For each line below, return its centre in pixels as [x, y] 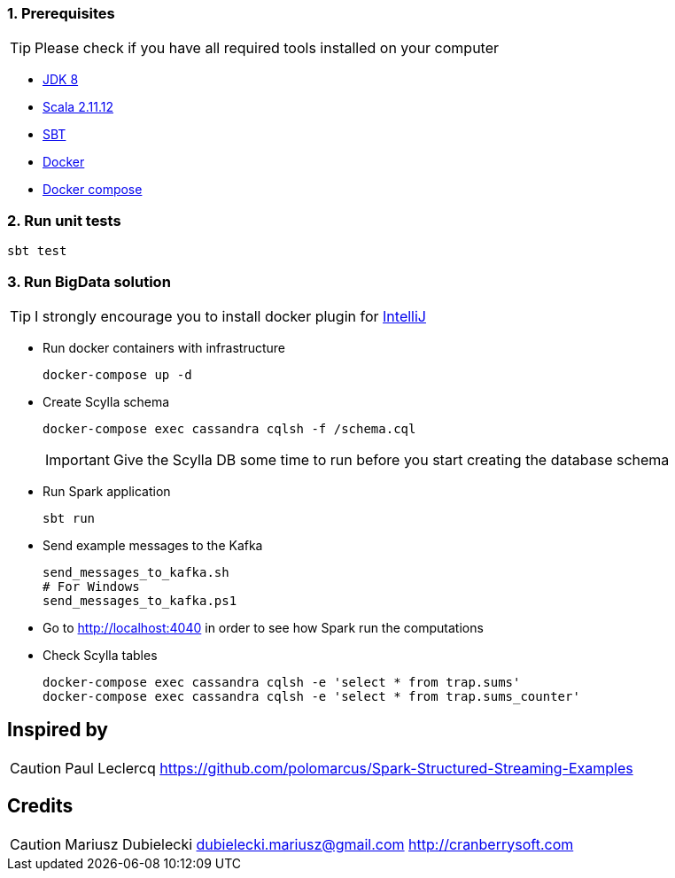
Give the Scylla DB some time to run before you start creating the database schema [391, 459]
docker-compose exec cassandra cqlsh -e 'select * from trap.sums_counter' [311, 696]
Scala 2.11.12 [78, 107]
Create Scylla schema [106, 401]
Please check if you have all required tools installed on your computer [267, 48]
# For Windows [91, 586]
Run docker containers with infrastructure [164, 347]
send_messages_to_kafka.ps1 [140, 600]
